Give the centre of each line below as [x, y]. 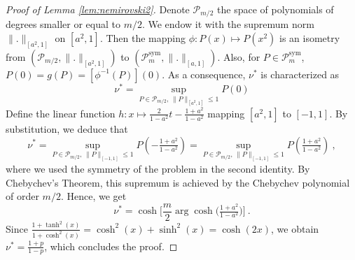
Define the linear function [61, 113]
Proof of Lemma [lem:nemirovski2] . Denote [98, 9]
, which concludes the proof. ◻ [111, 246]
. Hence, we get [93, 196]
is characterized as [300, 74]
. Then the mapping [142, 38]
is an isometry [310, 38]
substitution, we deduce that [67, 128]
